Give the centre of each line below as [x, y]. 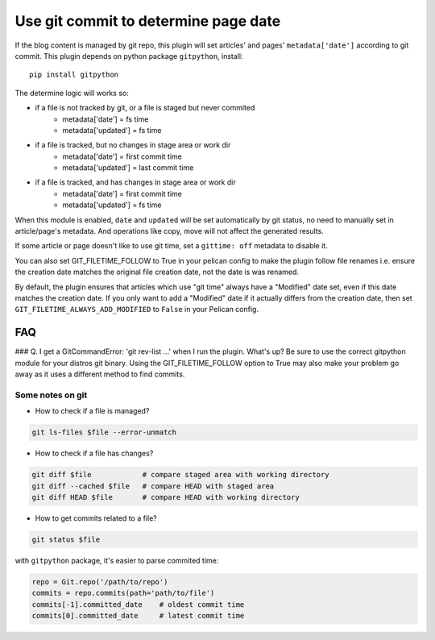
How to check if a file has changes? [94, 453]
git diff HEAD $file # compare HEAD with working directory [166, 497]
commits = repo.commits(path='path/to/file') [123, 593]
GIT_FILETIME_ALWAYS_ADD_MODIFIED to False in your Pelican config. [137, 310]
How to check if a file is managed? [92, 411]
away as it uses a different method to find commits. [100, 374]
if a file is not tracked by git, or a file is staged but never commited [145, 108]
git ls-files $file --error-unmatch [104, 432]
